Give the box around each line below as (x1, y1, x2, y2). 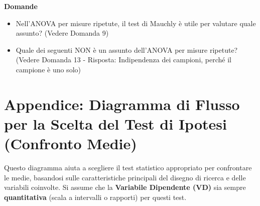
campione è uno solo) (16, 64, 81, 74)
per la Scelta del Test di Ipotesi (4, 113, 227, 134)
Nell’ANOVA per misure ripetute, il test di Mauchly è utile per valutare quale (16, 18, 256, 28)
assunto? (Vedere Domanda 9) (16, 28, 109, 38)
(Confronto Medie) (4, 133, 137, 154)
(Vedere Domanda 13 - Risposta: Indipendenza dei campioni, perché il (16, 54, 231, 65)
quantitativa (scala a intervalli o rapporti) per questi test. (4, 191, 187, 202)
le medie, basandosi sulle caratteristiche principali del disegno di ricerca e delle (4, 172, 246, 182)
